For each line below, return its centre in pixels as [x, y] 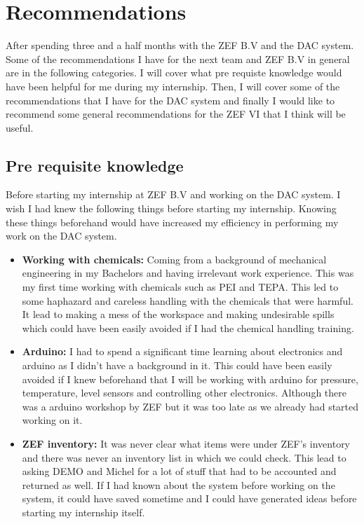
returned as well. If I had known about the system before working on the [178, 484]
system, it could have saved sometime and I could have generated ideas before [189, 498]
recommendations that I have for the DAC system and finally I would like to [170, 100]
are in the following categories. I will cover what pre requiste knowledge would [174, 73]
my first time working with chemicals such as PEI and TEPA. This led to [180, 287]
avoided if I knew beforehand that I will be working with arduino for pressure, [190, 379]
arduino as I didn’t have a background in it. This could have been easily [177, 365]
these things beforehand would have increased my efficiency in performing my [172, 222]
